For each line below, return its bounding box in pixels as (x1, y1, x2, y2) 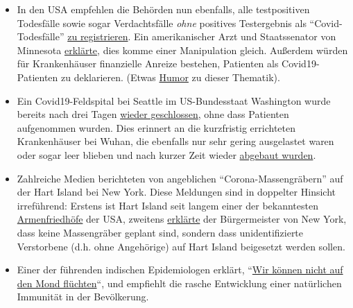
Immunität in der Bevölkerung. (17, 289, 149, 304)
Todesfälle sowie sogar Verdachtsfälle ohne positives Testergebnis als (17, 15, 307, 30)
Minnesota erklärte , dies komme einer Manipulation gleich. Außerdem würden (17, 42, 348, 57)
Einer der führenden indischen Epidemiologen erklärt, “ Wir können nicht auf (17, 262, 343, 277)
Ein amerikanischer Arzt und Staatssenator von (134, 29, 336, 44)
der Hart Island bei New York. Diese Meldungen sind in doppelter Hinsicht (17, 185, 336, 199)
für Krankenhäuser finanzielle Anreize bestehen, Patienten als (17, 56, 279, 71)
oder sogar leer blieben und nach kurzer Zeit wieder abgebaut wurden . (17, 147, 316, 162)
